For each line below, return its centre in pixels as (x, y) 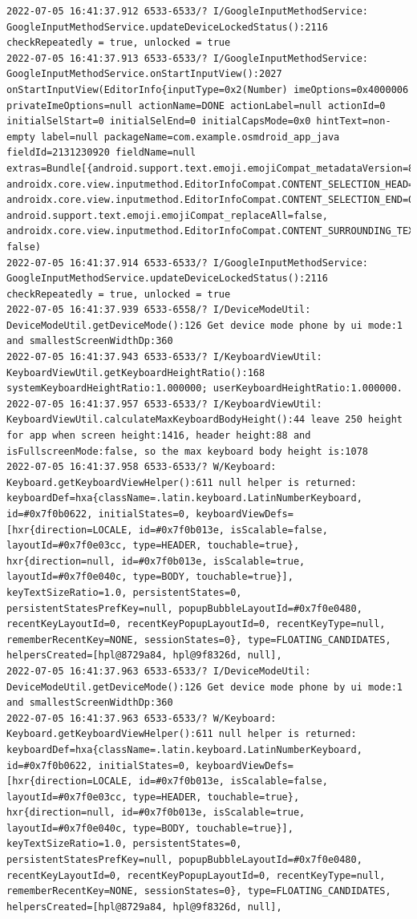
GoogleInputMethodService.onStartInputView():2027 (144, 74)
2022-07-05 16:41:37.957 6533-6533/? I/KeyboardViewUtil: (164, 404)
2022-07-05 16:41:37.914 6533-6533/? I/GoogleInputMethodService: (188, 263)
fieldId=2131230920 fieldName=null (101, 153)
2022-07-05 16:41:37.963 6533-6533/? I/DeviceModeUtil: (159, 671)
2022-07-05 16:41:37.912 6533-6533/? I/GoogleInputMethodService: (188, 11)
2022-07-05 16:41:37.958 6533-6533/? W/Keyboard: (142, 467)
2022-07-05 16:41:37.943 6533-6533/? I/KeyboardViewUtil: (164, 357)
